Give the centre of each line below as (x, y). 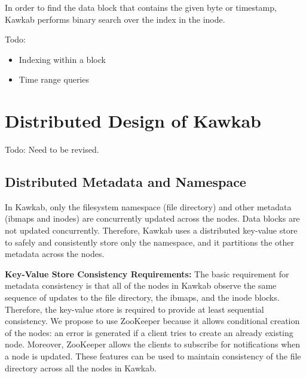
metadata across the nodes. (55, 254)
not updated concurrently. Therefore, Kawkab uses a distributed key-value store (151, 230)
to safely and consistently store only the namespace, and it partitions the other (149, 242)
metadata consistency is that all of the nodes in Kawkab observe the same (141, 285)
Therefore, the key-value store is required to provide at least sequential (134, 309)
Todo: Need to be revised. (52, 149)
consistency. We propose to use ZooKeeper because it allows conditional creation (152, 321)
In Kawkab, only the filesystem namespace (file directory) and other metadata (148, 206)
